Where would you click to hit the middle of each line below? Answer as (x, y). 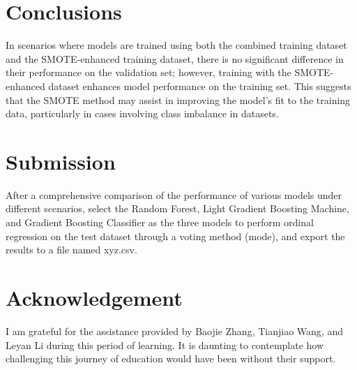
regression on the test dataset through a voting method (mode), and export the (175, 236)
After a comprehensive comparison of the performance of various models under (174, 194)
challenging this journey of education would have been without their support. (171, 358)
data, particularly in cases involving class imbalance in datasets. (142, 113)
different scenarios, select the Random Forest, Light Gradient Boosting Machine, (177, 208)
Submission (61, 161)
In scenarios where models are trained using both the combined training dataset (176, 45)
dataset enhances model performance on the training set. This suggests (200, 86)
